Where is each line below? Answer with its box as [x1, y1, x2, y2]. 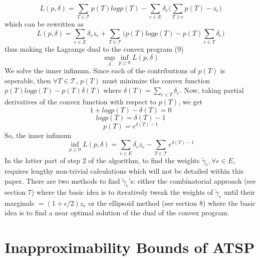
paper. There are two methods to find [5, 175, 120, 186]
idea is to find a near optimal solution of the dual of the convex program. [5, 207, 229, 218]
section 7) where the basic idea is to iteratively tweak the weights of [5, 186, 213, 197]
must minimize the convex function [102, 75, 210, 85]
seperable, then [5, 75, 51, 85]
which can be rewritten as [5, 19, 84, 29]
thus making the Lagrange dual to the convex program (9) [5, 44, 184, 54]
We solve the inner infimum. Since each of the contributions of [5, 65, 196, 76]
